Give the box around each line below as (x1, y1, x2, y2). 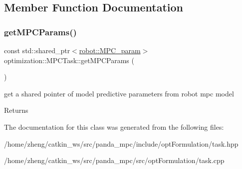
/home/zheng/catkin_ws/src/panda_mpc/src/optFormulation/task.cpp (4, 155, 225, 166)
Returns (4, 105, 28, 115)
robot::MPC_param (79, 45, 141, 55)
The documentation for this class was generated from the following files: (4, 121, 224, 132)
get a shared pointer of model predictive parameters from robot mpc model (4, 88, 234, 98)
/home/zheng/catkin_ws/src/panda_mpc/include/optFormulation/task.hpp (4, 138, 239, 149)
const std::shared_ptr (4, 45, 70, 55)
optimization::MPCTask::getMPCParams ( (4, 55, 134, 65)
